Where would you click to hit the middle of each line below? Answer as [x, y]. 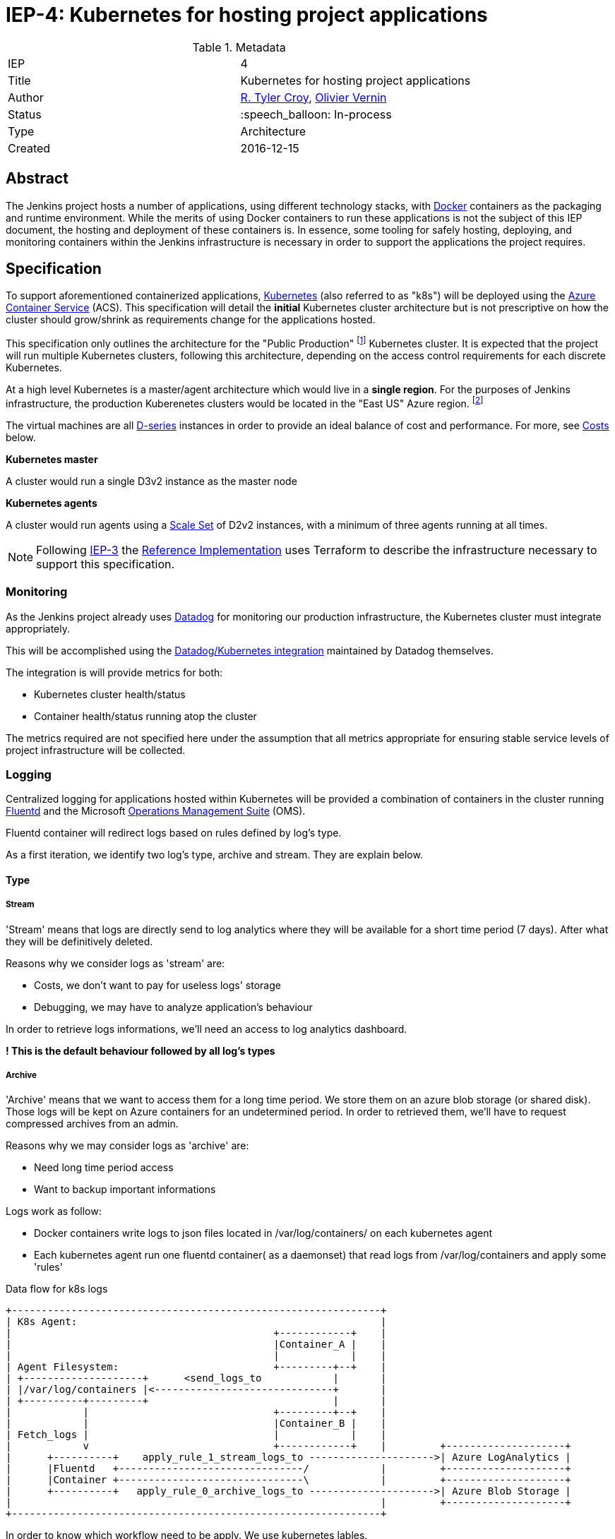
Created [29, 148]
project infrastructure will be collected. [96, 750]
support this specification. [106, 564]
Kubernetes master [52, 459]
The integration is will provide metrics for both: [114, 672]
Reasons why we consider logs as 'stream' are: [115, 963]
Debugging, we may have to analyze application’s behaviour [173, 1007]
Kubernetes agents [52, 503]
